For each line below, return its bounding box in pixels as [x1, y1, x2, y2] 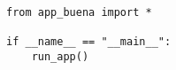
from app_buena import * [6, 5, 152, 19]
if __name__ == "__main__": [6, 35, 172, 48]
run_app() [31, 50, 89, 63]
